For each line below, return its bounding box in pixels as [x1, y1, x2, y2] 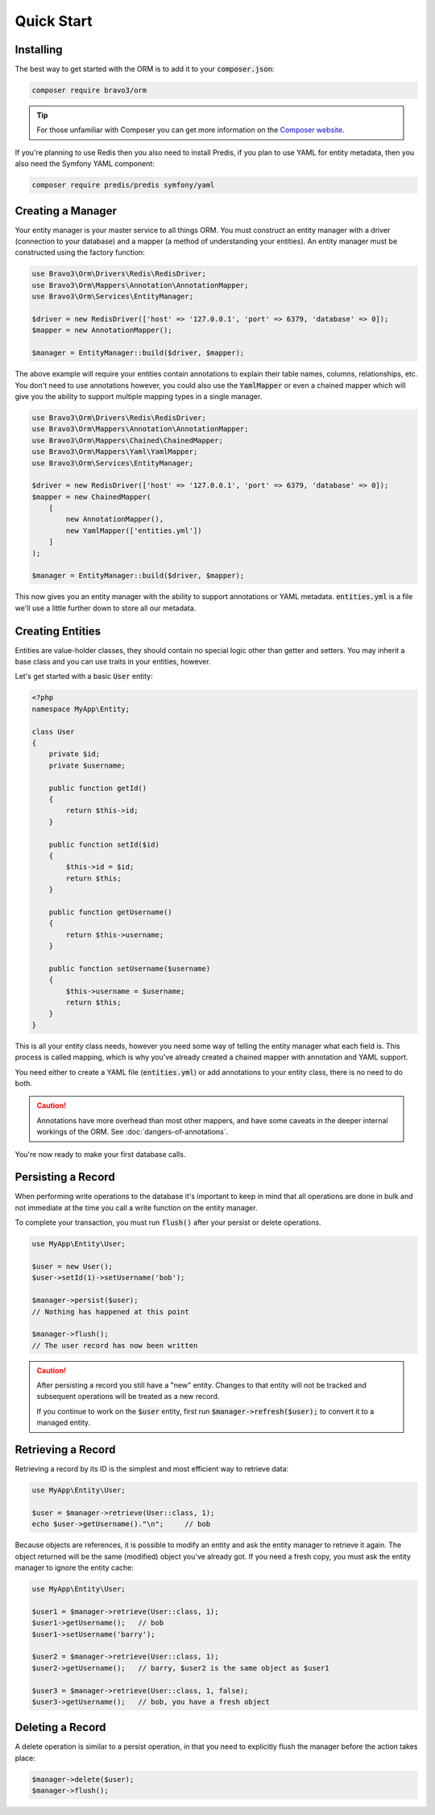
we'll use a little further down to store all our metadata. [14, 603, 197, 613]
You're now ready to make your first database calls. [14, 1149, 186, 1159]
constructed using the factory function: [14, 248, 145, 257]
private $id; [48, 750, 101, 759]
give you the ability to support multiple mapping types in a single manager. [14, 391, 263, 401]
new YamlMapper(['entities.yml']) [65, 526, 202, 535]
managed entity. [36, 1417, 91, 1427]
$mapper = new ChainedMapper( [31, 492, 151, 502]
